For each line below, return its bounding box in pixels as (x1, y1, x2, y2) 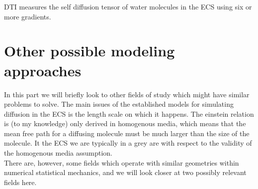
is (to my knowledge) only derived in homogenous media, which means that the (4, 118, 246, 129)
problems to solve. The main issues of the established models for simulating (4, 99, 234, 109)
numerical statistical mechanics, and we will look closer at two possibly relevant (4, 167, 247, 178)
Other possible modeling (4, 40, 175, 61)
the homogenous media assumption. (4, 148, 113, 158)
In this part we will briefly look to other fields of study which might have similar (4, 89, 250, 99)
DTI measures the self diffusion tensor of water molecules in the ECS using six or (4, 1, 252, 11)
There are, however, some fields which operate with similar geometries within (4, 157, 239, 168)
